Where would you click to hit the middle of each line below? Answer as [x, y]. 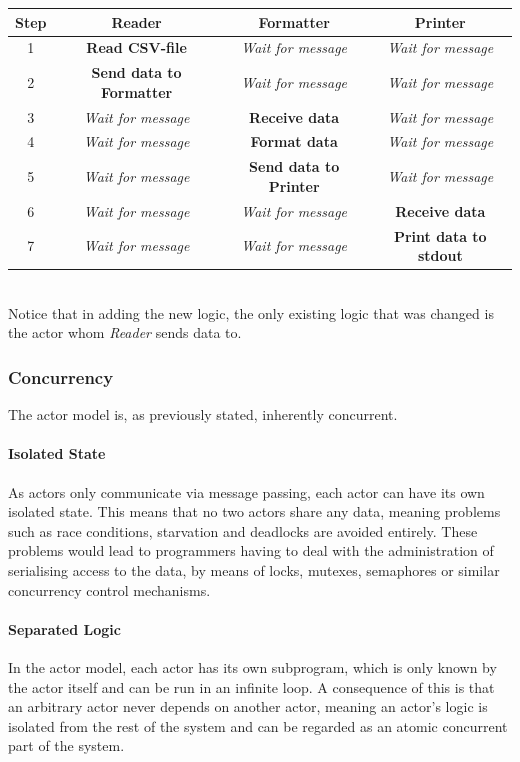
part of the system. [66, 745]
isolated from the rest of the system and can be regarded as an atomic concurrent [258, 725]
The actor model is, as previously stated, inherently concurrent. [203, 414]
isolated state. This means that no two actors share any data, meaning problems [254, 511]
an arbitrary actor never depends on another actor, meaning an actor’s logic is [248, 706]
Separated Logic [64, 628]
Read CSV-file [136, 47]
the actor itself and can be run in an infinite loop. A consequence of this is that [251, 686]
